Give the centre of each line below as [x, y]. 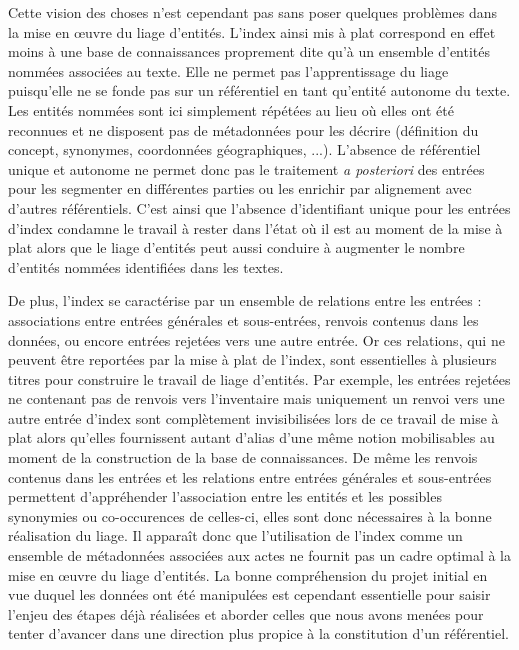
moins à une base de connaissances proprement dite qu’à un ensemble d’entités [249, 51]
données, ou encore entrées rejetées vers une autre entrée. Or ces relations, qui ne [256, 339]
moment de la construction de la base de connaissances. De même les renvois [243, 457]
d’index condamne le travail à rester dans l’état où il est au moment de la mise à [255, 227]
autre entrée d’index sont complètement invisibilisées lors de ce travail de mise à [253, 417]
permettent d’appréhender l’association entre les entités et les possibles [225, 496]
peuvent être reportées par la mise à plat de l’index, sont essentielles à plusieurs [252, 359]
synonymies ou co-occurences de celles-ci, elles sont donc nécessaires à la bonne [250, 515]
